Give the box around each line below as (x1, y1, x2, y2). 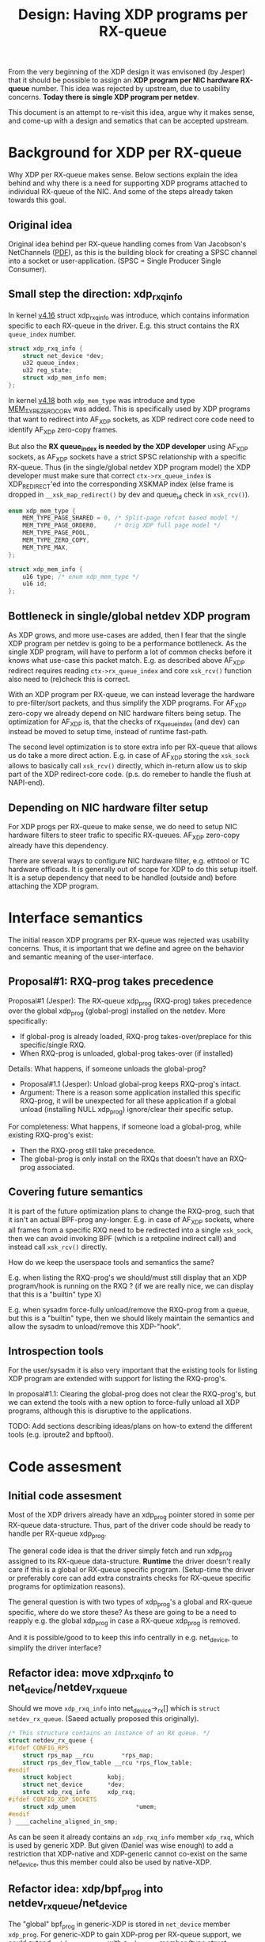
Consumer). (8, 264, 47, 274)
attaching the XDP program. (8, 881, 99, 890)
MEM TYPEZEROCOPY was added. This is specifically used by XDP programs (8, 404, 251, 415)
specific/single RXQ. (19, 1040, 86, 1050)
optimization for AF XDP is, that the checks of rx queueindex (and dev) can (8, 717, 240, 728)
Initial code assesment (8, 1489, 123, 1502)
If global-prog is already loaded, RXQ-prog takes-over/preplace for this (19, 1032, 252, 1041)
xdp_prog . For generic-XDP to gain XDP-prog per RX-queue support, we (8, 1930, 242, 1940)
